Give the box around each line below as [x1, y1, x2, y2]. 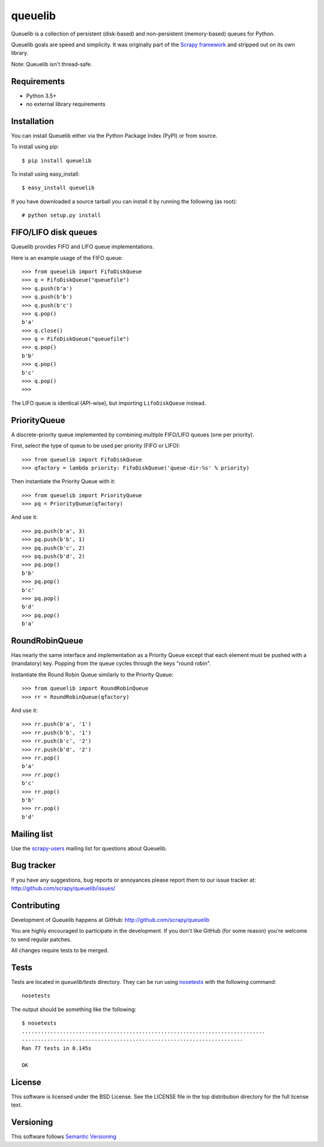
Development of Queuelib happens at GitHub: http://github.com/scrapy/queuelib [11, 916, 210, 923]
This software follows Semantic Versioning [11, 1133, 117, 1140]
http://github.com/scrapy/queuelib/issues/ [11, 885, 116, 892]
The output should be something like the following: [11, 1006, 137, 1013]
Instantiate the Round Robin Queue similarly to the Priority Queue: [11, 671, 174, 678]
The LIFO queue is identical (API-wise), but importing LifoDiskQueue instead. [11, 399, 206, 406]
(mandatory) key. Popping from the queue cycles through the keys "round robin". [11, 660, 211, 667]
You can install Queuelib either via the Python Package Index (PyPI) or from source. [11, 132, 218, 139]
